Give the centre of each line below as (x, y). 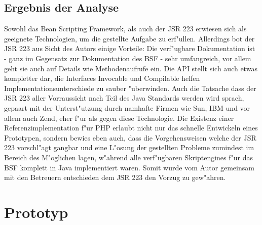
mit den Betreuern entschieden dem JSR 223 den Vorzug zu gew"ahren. (115, 177)
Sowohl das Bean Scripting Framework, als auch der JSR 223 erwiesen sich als (125, 29)
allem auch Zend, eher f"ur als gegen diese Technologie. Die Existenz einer (119, 118)
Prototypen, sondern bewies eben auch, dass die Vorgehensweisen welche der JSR (130, 137)
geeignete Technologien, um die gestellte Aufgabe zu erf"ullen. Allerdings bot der (129, 38)
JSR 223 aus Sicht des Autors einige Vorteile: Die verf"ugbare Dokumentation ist (130, 48)
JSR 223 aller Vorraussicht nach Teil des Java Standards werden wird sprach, (124, 98)
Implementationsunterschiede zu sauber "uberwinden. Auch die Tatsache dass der (130, 88)
